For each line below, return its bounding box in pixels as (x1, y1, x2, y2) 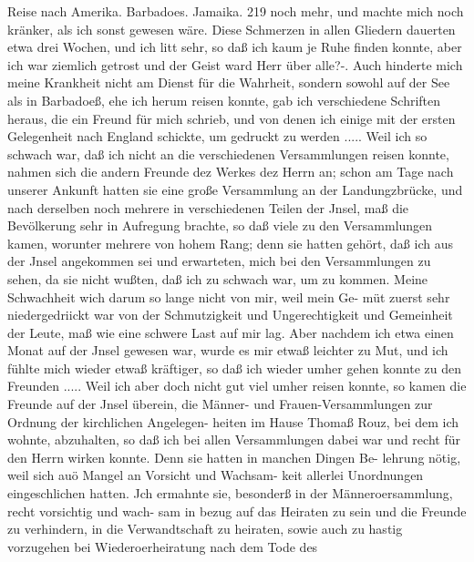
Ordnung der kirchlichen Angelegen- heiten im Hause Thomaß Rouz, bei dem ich (7, 412, 459, 431)
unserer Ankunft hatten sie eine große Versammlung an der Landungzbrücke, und (7, 179, 463, 199)
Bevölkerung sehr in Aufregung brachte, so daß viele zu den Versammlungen (7, 216, 433, 235)
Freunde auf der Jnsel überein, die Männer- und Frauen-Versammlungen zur (7, 394, 433, 414)
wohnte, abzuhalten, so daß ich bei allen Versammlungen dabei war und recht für (7, 430, 460, 449)
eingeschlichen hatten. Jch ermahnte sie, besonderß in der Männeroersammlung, (7, 484, 453, 503)
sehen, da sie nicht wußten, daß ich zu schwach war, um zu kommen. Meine (7, 269, 428, 288)
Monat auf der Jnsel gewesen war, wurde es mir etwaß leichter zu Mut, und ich (7, 341, 448, 360)
